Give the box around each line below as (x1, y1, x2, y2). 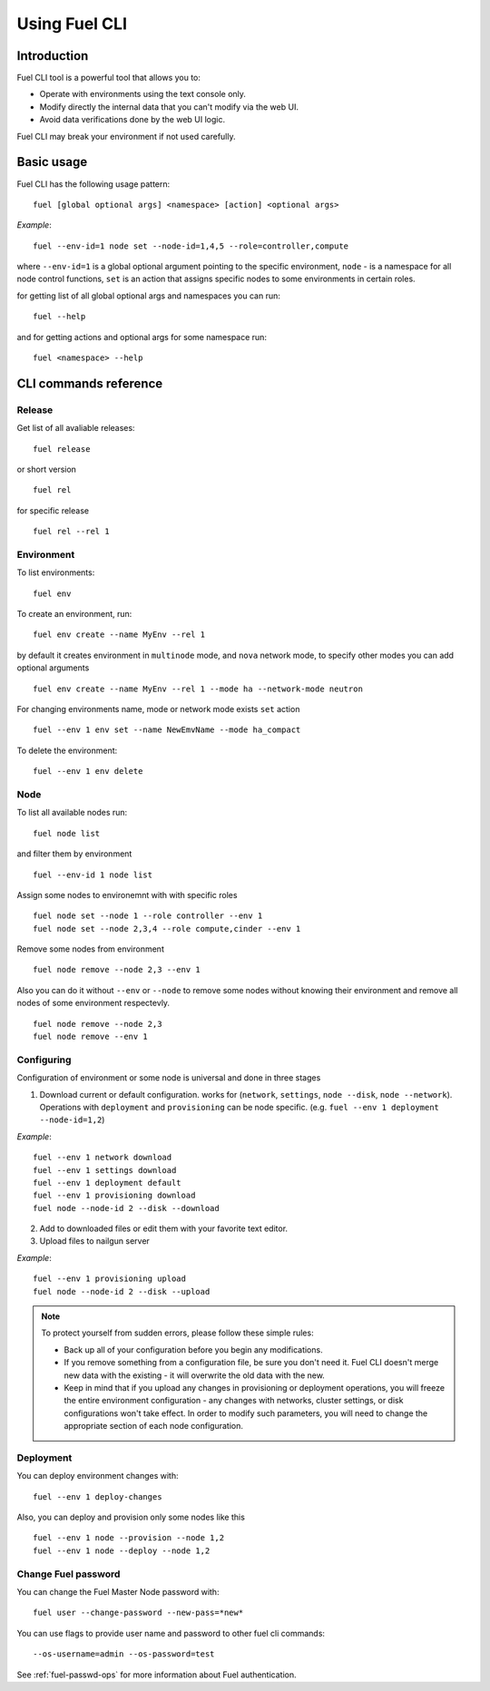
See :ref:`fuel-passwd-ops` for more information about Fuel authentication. (16, 1669, 297, 1680)
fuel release (33, 444, 91, 454)
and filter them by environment (16, 848, 132, 859)
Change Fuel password (16, 1568, 121, 1580)
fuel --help (33, 311, 86, 322)
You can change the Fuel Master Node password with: (16, 1587, 220, 1597)
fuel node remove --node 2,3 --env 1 (33, 964, 201, 975)
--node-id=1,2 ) (39, 1114, 105, 1125)
